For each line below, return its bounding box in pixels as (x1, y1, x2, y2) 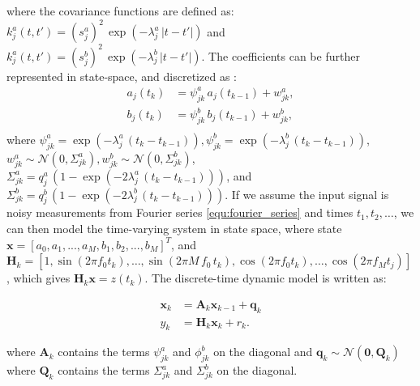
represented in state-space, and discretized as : (6, 67, 237, 84)
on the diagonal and (213, 343, 313, 360)
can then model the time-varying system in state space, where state (6, 220, 342, 237)
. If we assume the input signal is (225, 185, 389, 202)
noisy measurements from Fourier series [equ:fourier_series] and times (6, 204, 354, 221)
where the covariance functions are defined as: (6, 2, 234, 19)
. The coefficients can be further (201, 47, 360, 64)
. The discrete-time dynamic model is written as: (144, 269, 387, 286)
